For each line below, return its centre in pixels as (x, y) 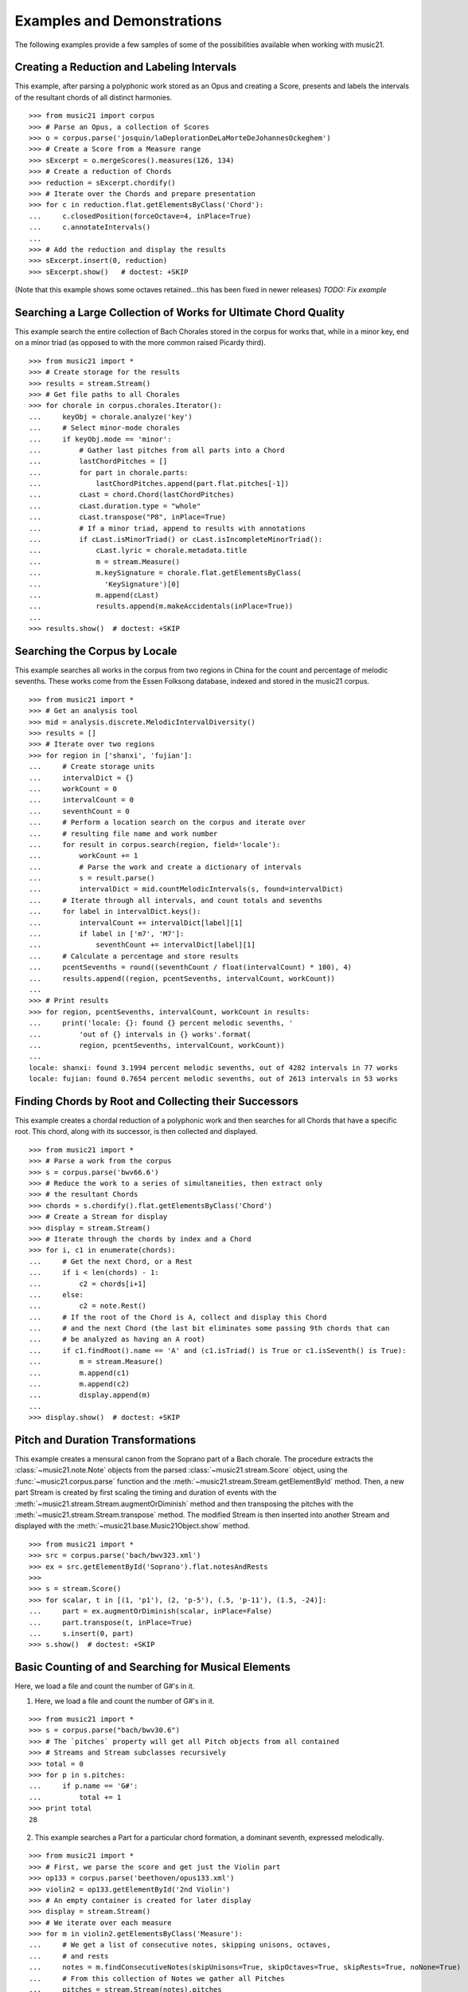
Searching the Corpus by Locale (96, 651)
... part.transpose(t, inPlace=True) (111, 1622)
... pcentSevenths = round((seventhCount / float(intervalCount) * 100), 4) (191, 967)
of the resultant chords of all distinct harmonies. (94, 97)
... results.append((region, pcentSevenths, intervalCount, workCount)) (182, 978)
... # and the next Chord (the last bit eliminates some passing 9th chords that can (209, 1328)
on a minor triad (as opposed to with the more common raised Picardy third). (140, 343)
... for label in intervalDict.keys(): (115, 912)
